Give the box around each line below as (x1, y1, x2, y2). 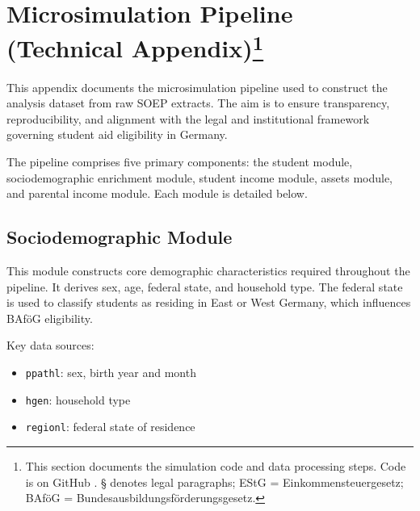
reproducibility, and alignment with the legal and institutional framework (6, 110, 370, 127)
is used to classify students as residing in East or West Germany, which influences (6, 294, 411, 311)
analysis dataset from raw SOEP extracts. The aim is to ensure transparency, (6, 94, 390, 111)
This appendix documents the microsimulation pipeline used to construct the (6, 78, 388, 95)
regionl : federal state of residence (25, 418, 195, 435)
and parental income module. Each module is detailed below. (6, 185, 308, 202)
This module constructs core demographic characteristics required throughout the (6, 262, 410, 279)
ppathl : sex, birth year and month (25, 363, 196, 380)
